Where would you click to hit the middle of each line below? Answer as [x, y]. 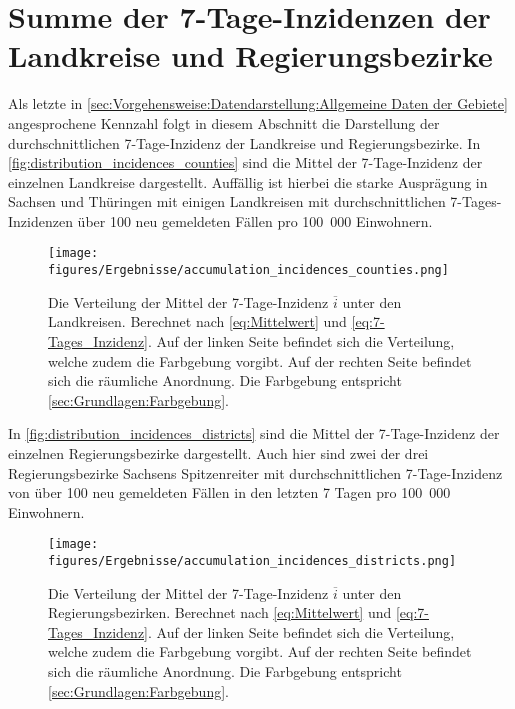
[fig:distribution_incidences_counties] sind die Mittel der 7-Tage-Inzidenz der [245, 162]
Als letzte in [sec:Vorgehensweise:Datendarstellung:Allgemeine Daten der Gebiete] [258, 103]
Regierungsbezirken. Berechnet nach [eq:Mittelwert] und [220, 612]
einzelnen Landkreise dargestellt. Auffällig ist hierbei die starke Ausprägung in [248, 181]
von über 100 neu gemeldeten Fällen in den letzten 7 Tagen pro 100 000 [229, 492]
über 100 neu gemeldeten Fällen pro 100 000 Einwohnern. [255, 220]
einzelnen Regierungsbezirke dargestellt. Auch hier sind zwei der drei [218, 452]
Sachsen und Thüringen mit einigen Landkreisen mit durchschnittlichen [227, 201]
